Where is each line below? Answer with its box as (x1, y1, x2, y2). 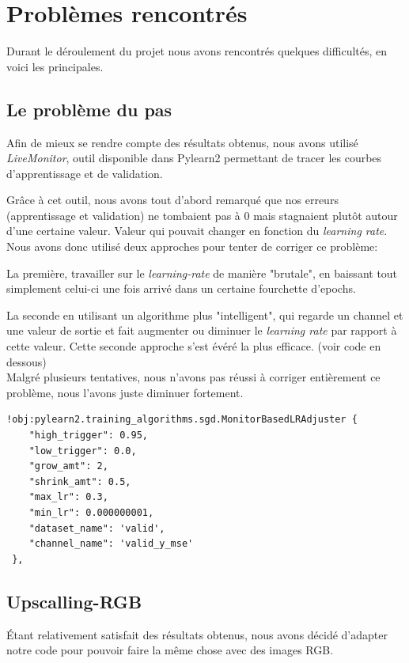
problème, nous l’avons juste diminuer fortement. (6, 384, 244, 400)
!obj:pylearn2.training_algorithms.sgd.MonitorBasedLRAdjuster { (6, 414, 358, 426)
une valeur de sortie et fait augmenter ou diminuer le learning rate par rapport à (6, 322, 397, 339)
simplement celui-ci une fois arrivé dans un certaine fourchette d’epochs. (6, 280, 356, 297)
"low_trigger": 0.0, (28, 445, 137, 457)
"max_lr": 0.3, (28, 491, 108, 503)
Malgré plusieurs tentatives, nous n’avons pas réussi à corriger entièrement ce (6, 369, 381, 385)
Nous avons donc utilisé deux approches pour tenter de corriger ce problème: (6, 238, 378, 255)
